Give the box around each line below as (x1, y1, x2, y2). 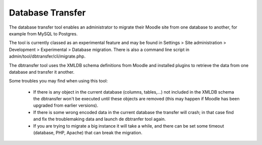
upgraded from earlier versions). (33, 102, 98, 109)
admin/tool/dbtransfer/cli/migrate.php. (9, 53, 86, 59)
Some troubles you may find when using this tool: (9, 78, 108, 84)
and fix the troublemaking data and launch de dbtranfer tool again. (33, 116, 166, 122)
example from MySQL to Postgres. (9, 31, 78, 36)
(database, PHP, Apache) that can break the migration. (33, 130, 143, 136)
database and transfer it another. (9, 69, 75, 75)
